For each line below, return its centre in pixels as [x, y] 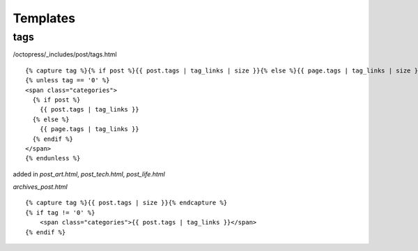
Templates [44, 18]
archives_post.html [40, 187]
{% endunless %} [53, 158]
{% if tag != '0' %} [60, 212]
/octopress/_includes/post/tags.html [65, 54]
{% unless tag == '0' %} [68, 81]
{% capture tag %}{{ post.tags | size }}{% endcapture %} [126, 203]
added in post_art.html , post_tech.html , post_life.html [89, 174]
